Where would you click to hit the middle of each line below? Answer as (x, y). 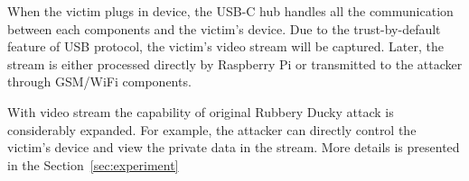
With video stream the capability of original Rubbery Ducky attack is (201, 111)
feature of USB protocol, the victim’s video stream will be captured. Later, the (225, 46)
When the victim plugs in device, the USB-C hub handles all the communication (230, 11)
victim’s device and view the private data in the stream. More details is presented (234, 147)
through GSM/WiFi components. (99, 81)
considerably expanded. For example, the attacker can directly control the (212, 129)
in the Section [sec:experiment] (93, 164)
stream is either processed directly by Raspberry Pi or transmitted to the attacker (235, 63)
